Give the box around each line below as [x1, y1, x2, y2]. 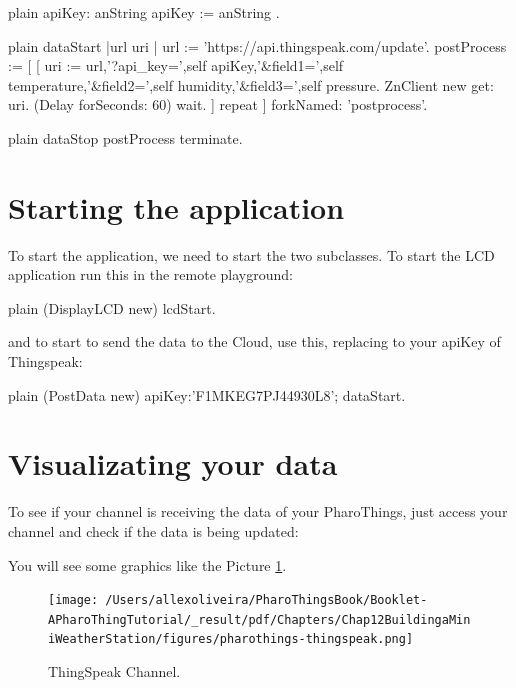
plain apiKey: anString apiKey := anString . [8, 2, 280, 22]
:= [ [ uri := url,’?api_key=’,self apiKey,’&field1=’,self [8, 55, 344, 76]
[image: [48, 593, 99, 608]
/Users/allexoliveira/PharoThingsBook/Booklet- [105, 593, 428, 608]
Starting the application [8, 186, 345, 227]
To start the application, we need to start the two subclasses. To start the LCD [8, 244, 495, 265]
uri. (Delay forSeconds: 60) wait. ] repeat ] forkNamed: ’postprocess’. [8, 94, 428, 115]
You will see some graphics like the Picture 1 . [8, 554, 287, 575]
